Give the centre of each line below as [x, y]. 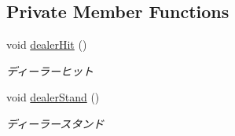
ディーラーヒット [50, 70]
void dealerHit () [47, 44]
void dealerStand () [53, 97]
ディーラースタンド [55, 123]
